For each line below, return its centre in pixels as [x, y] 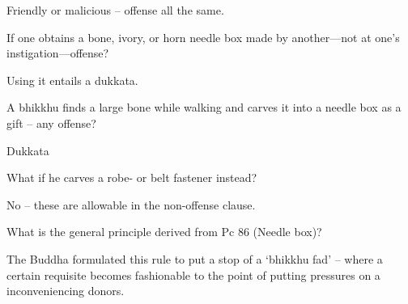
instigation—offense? [58, 53]
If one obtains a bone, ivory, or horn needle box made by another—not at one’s [203, 37]
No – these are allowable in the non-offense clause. [131, 204]
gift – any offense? [51, 122]
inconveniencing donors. [66, 291]
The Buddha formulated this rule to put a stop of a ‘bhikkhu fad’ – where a [195, 258]
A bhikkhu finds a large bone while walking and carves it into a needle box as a [204, 107]
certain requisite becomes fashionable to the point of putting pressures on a [193, 274]
